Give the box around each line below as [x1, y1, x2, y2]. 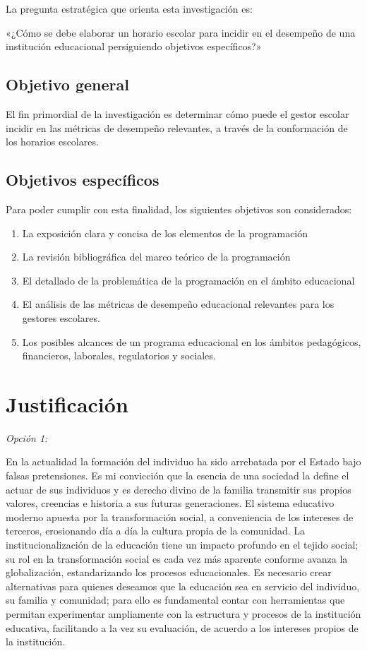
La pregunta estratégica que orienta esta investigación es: [6, 1, 253, 16]
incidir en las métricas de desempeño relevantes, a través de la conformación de [6, 120, 348, 135]
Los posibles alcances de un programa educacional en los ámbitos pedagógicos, [22, 334, 361, 349]
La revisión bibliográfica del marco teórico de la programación [22, 249, 291, 264]
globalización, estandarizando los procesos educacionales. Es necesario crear [6, 565, 332, 580]
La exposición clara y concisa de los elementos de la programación [22, 225, 308, 240]
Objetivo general [6, 73, 129, 95]
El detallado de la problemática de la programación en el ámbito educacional [22, 273, 355, 287]
